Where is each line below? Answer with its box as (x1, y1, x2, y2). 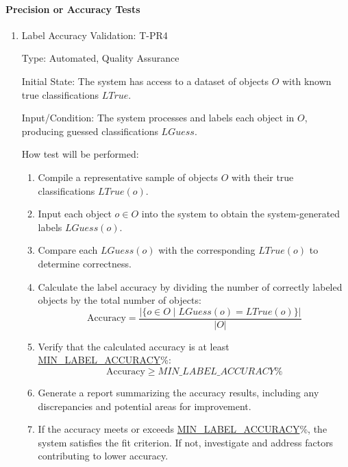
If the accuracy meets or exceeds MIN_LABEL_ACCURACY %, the (38, 422, 327, 436)
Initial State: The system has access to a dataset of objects (21, 73, 269, 88)
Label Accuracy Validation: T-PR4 (21, 27, 168, 42)
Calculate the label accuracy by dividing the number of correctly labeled (38, 279, 343, 294)
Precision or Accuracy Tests (5, 1, 140, 16)
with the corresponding (158, 243, 256, 257)
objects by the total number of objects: (38, 293, 201, 307)
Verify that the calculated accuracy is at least (38, 339, 229, 353)
